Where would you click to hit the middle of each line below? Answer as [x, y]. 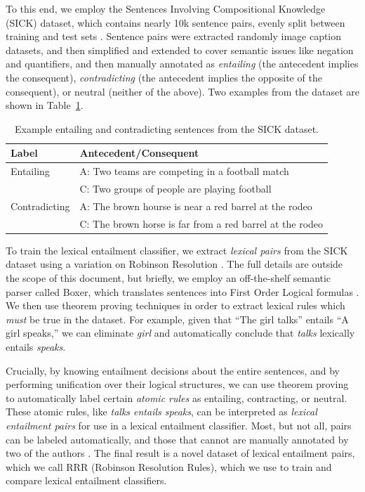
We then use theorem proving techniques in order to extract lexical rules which [175, 305]
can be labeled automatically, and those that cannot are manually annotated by [177, 439]
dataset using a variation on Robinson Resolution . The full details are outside [174, 264]
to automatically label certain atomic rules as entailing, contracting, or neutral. [177, 397]
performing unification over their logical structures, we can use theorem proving [177, 384]
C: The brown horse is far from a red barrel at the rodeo [201, 223]
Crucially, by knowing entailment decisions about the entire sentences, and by [173, 370]
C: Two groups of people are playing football [175, 189]
